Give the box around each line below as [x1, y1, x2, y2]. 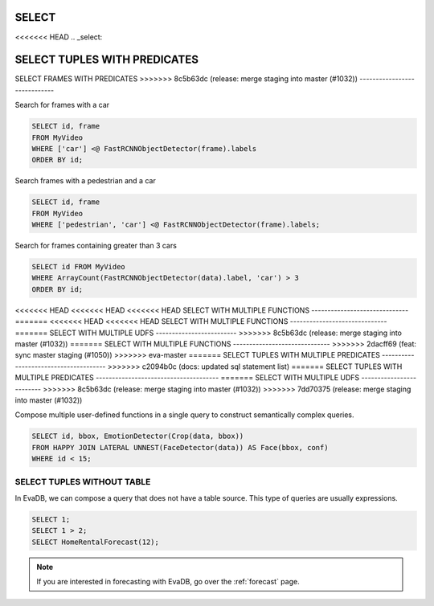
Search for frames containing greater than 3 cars [14, 241, 177, 251]
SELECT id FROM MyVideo [31, 262, 126, 272]
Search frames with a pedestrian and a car [14, 176, 156, 186]
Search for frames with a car [14, 100, 110, 110]
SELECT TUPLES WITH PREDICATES [14, 53, 199, 67]
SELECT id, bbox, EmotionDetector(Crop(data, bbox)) [31, 432, 244, 441]
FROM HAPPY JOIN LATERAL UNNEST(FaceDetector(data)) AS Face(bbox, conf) [31, 443, 329, 452]
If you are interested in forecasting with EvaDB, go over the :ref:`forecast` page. [36, 577, 301, 586]
